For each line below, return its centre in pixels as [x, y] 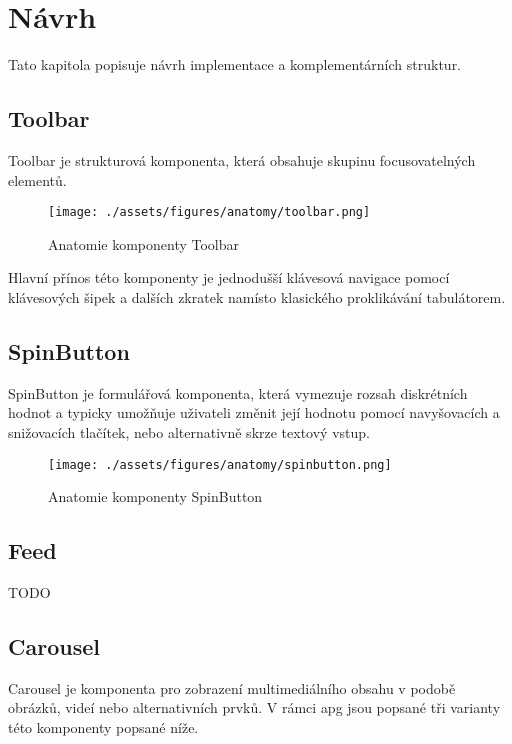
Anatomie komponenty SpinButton [155, 496]
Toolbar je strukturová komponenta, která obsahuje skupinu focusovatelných [242, 159]
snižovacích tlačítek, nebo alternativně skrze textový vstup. [189, 431]
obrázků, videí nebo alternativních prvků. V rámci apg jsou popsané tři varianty [254, 707]
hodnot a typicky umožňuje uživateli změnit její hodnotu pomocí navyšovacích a [254, 412]
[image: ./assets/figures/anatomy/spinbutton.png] [220, 464]
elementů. [37, 179]
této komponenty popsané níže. [103, 726]
